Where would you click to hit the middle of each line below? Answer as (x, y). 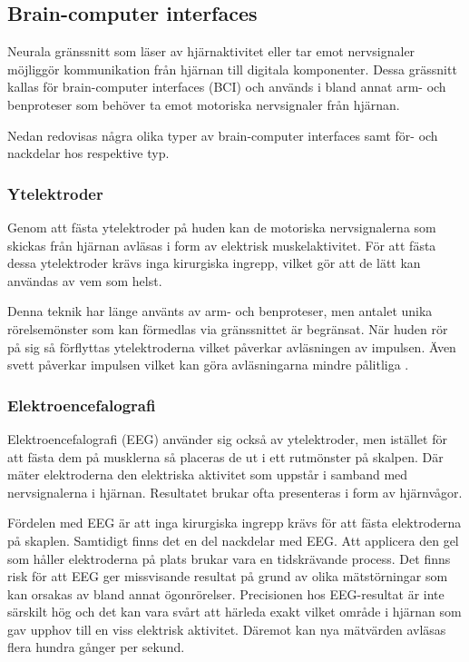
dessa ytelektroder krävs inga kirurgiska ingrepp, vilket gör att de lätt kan (214, 263)
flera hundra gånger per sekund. (96, 647)
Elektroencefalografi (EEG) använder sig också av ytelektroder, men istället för (227, 438)
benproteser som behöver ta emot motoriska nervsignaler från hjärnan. (204, 104)
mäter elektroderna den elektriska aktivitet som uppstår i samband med (208, 474)
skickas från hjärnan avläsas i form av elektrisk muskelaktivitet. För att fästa (222, 245)
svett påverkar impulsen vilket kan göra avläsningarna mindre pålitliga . (208, 365)
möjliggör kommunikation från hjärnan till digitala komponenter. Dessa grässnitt (232, 69)
